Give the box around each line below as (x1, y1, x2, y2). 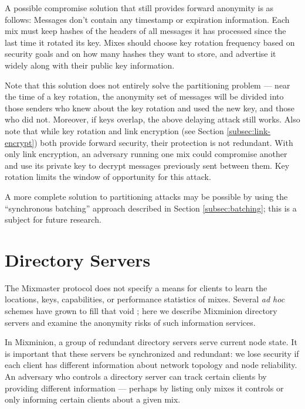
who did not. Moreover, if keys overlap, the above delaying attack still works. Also (5, 113, 300, 125)
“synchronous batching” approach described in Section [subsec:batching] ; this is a (5, 202, 297, 214)
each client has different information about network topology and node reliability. (5, 359, 297, 371)
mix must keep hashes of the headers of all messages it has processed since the (5, 25, 286, 37)
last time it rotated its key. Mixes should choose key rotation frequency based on (5, 36, 295, 48)
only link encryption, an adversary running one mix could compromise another (5, 148, 287, 160)
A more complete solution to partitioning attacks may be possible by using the (5, 190, 288, 202)
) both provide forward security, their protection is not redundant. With (34, 136, 293, 148)
